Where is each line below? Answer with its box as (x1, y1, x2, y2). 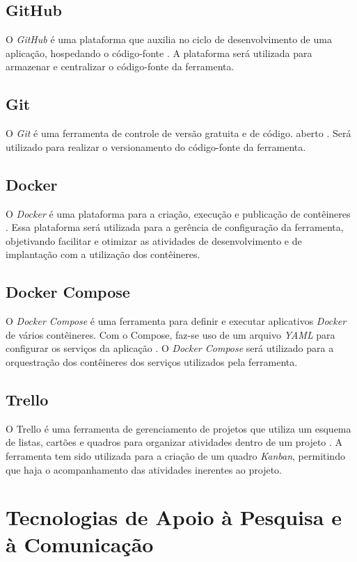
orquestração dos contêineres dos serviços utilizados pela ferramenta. (6, 354, 298, 369)
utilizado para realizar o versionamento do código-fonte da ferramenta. (6, 139, 306, 154)
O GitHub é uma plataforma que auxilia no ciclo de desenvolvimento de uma (6, 32, 332, 47)
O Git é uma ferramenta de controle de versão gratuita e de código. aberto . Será (6, 126, 351, 140)
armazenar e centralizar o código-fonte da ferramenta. (6, 59, 235, 74)
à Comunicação (6, 530, 154, 559)
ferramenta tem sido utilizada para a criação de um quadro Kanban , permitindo (6, 448, 345, 463)
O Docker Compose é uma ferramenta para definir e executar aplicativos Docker (6, 314, 347, 328)
